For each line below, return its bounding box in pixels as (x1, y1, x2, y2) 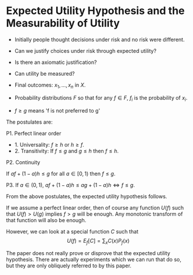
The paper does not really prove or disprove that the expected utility (6, 250, 171, 257)
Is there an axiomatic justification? (14, 59, 97, 66)
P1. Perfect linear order (6, 130, 61, 137)
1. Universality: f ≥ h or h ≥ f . (14, 141, 85, 148)
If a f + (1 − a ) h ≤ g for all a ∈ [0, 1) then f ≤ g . (6, 170, 116, 177)
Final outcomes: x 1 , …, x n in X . (14, 81, 86, 90)
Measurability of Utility (6, 16, 120, 30)
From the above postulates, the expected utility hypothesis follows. (6, 192, 168, 200)
